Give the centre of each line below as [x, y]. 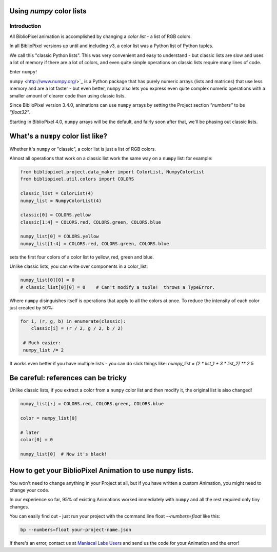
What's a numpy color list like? [58, 136]
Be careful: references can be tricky [68, 378]
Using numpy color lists [48, 11]
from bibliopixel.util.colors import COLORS [77, 179]
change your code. [29, 490]
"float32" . [20, 112]
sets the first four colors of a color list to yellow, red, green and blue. [82, 257]
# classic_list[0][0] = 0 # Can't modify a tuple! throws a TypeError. [118, 287]
